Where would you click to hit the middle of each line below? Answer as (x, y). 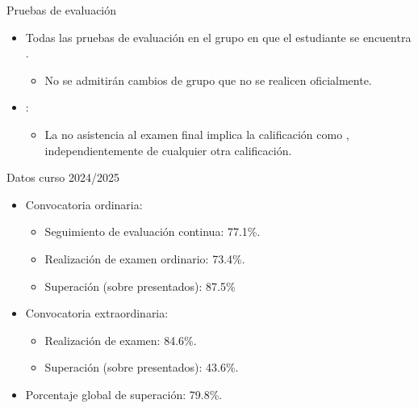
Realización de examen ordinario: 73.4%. (145, 258)
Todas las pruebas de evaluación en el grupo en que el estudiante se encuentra (218, 37)
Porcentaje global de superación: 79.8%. (124, 394)
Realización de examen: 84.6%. (121, 340)
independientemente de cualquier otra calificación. (168, 150)
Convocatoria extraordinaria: (97, 313)
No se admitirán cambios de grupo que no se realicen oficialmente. (208, 80)
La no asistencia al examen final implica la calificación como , (197, 134)
